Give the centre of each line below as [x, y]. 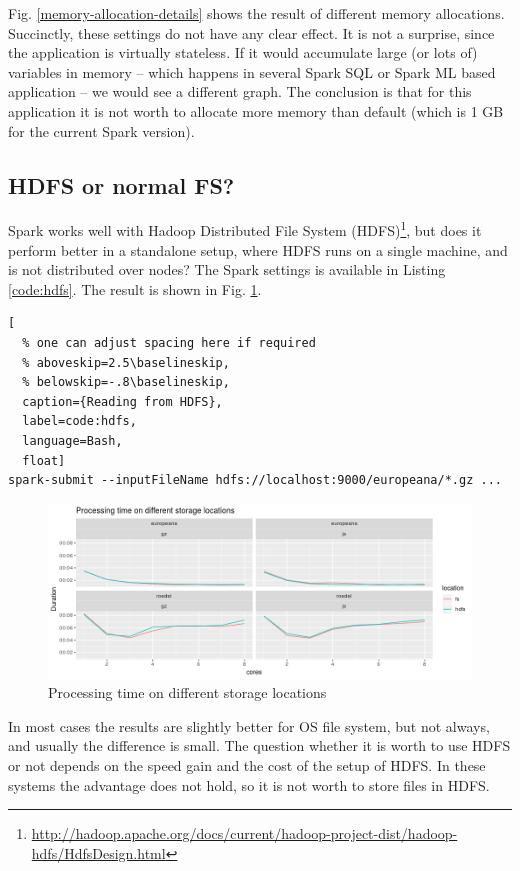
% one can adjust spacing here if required [169, 342]
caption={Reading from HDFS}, [122, 401]
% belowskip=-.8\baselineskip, [126, 382]
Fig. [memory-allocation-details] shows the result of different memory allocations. [256, 13]
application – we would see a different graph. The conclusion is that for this [240, 91]
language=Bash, [72, 440]
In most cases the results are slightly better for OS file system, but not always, [249, 725]
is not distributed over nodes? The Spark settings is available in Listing [227, 269]
